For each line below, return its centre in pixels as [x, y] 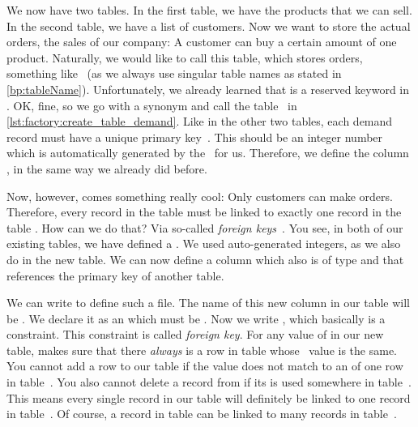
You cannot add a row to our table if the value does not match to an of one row [205, 366]
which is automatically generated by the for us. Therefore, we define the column [208, 153]
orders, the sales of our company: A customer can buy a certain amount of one [202, 42]
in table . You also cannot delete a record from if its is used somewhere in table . [209, 382]
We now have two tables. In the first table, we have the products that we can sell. [209, 10]
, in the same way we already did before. [107, 168]
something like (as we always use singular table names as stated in [174, 73]
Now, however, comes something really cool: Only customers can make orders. [200, 196]
